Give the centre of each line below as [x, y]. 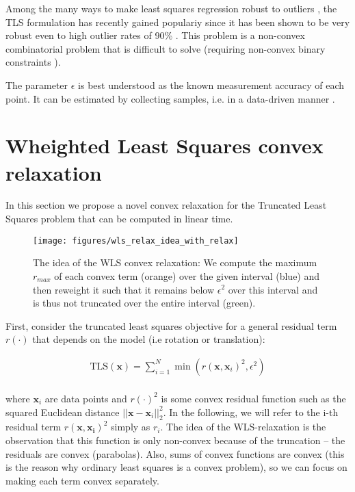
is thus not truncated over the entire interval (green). [144, 303]
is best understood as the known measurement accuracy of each [211, 85]
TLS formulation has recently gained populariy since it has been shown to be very [178, 22]
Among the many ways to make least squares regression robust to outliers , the [171, 8]
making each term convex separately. [82, 480]
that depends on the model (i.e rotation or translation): [149, 339]
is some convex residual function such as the [253, 398]
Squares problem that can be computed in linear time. [119, 219]
